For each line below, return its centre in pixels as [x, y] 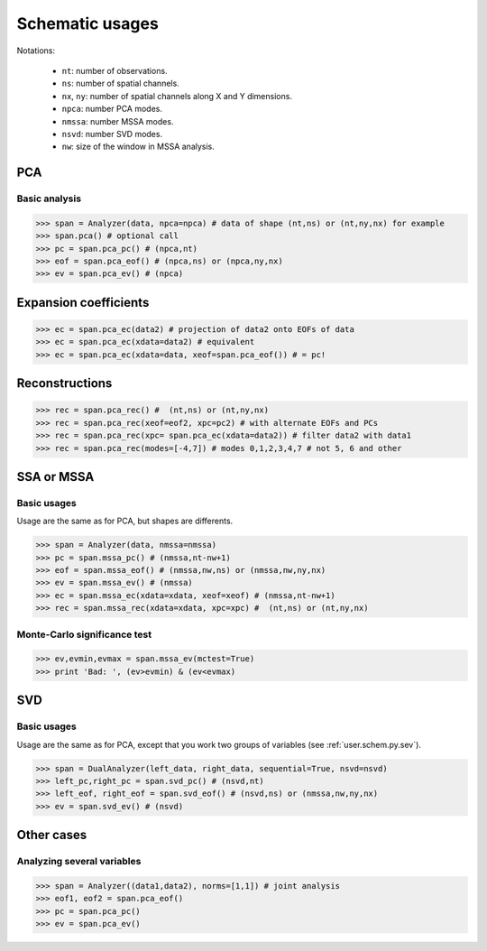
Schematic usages [88, 23]
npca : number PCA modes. [112, 109]
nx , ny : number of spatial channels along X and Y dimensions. [177, 96]
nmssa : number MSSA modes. [118, 121]
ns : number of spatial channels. [120, 83]
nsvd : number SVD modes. [112, 134]
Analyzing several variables [79, 862]
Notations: [36, 51]
